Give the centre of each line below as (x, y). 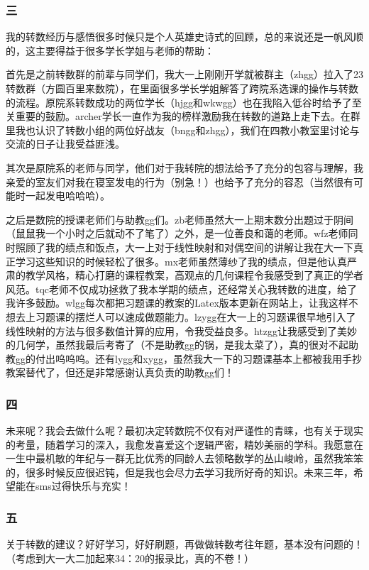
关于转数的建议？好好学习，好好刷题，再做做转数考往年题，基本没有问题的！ (184, 544)
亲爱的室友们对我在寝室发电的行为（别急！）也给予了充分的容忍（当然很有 (180, 181)
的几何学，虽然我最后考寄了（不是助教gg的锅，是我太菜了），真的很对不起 (177, 345)
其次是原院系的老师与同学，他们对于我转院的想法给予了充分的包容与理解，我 (184, 167)
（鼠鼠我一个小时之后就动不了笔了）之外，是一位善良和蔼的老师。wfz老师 (177, 233)
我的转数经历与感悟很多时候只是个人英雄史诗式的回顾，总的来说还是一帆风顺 (184, 37)
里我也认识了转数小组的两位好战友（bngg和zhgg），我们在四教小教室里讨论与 (183, 130)
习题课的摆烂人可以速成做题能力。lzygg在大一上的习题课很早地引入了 (195, 316)
